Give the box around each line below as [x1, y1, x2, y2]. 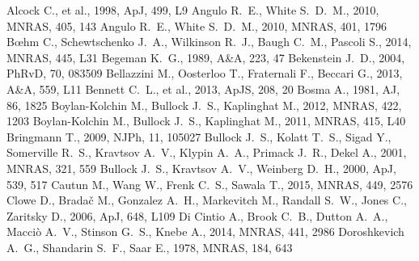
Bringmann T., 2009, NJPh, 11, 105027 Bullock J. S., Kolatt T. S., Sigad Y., [6, 128, 391, 145]
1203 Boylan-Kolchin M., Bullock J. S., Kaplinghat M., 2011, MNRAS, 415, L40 [6, 112, 406, 129]
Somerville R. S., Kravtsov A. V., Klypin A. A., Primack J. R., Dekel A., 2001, [6, 144, 407, 161]
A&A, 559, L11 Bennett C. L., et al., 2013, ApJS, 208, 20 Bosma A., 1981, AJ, [6, 80, 400, 97]
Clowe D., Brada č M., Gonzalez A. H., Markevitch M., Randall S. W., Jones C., [6, 192, 407, 208]
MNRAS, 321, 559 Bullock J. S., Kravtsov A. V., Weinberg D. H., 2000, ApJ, [6, 159, 396, 176]
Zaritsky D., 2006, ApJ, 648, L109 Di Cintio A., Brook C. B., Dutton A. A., [6, 207, 388, 224]
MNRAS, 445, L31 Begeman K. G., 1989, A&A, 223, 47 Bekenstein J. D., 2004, [6, 48, 405, 65]
